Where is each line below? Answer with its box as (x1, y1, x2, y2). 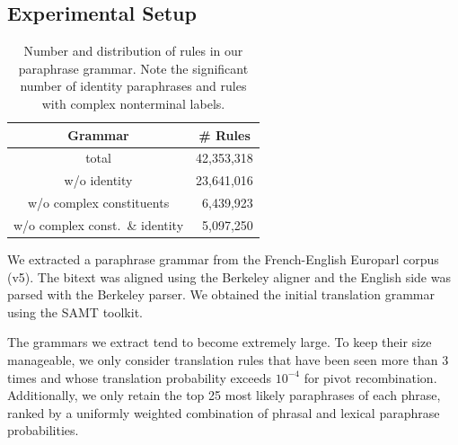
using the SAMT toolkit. (7, 302, 143, 321)
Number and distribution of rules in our (23, 41, 243, 60)
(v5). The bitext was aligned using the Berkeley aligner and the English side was (7, 267, 451, 286)
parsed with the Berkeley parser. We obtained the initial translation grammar (7, 285, 435, 304)
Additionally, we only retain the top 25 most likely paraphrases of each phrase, (7, 386, 441, 405)
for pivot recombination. (304, 368, 437, 387)
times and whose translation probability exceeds (7, 368, 271, 387)
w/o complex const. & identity (13, 215, 184, 234)
